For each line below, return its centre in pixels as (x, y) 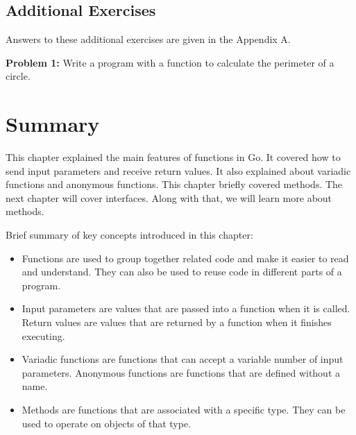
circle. (18, 76)
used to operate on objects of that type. (107, 423)
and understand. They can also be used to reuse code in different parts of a (182, 272)
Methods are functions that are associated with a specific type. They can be (184, 410)
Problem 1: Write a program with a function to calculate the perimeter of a (170, 62)
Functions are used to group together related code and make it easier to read (185, 258)
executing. (43, 335)
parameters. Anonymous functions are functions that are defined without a (181, 372)
